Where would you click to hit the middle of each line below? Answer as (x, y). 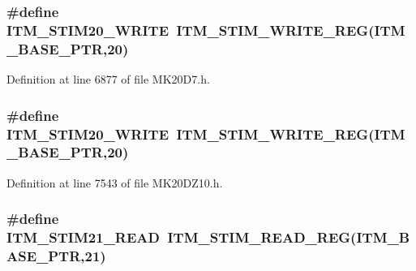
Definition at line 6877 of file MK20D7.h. (108, 79)
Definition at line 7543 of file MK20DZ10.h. (115, 182)
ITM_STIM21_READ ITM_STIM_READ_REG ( (182, 237)
